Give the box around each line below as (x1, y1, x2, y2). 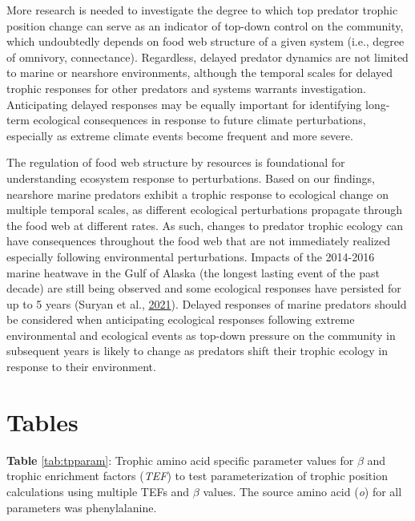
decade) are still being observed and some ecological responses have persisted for (6, 280, 401, 297)
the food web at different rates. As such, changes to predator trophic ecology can (6, 216, 404, 233)
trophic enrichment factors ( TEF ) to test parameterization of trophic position (6, 467, 388, 484)
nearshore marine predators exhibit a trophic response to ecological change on (6, 185, 389, 202)
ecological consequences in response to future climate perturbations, (33, 111, 366, 128)
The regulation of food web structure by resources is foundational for (6, 154, 345, 171)
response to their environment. (6, 358, 156, 375)
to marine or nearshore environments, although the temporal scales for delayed (6, 64, 393, 81)
